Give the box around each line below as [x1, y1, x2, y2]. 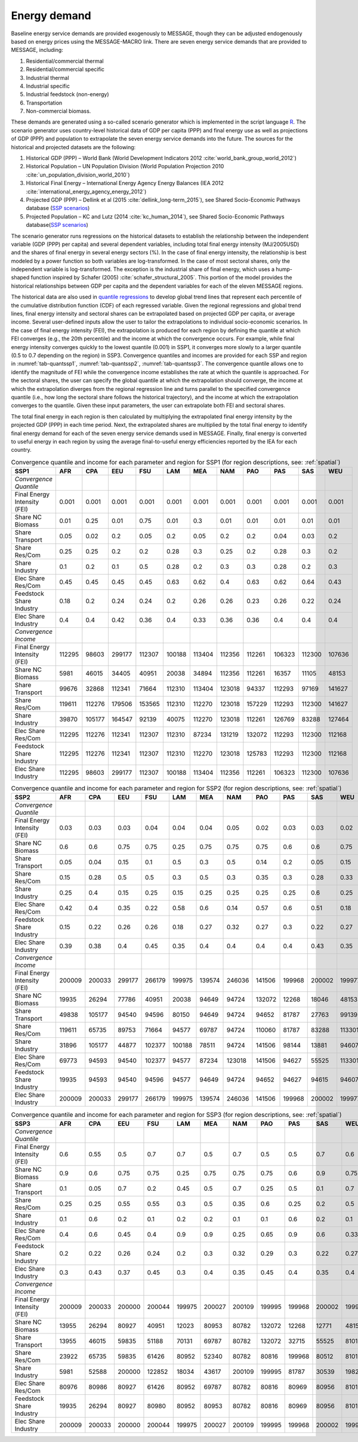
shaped [11, 274, 30, 281]
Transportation [26, 99, 63, 106]
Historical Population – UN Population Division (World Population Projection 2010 [26, 163, 224, 170]
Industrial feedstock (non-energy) [26, 91, 110, 98]
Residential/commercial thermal [26, 57, 104, 64]
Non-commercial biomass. [26, 107, 91, 115]
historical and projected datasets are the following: [11, 143, 136, 150]
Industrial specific [26, 82, 70, 90]
